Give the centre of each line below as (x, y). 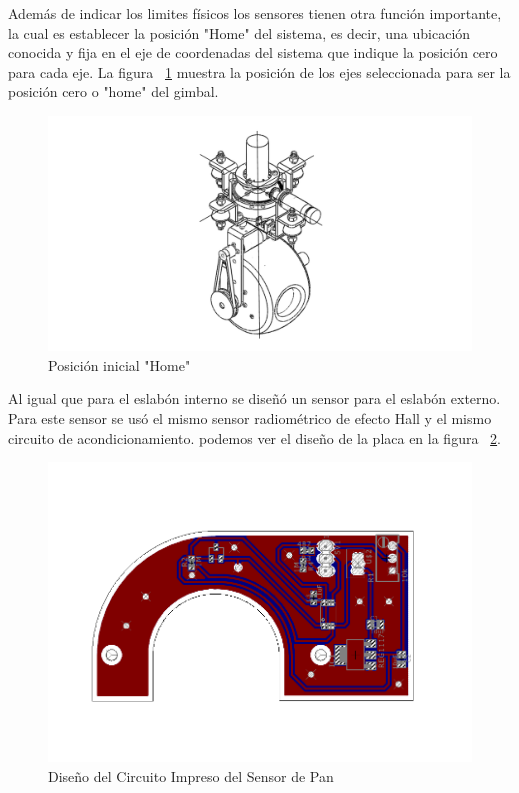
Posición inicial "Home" (119, 364)
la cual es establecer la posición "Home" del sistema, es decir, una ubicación (239, 32)
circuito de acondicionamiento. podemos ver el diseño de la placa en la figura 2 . (254, 437)
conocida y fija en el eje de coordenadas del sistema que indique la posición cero (253, 52)
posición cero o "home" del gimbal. (113, 91)
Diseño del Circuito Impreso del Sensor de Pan (191, 775)
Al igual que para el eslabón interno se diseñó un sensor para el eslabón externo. (254, 398)
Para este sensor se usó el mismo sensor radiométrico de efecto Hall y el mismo (250, 417)
